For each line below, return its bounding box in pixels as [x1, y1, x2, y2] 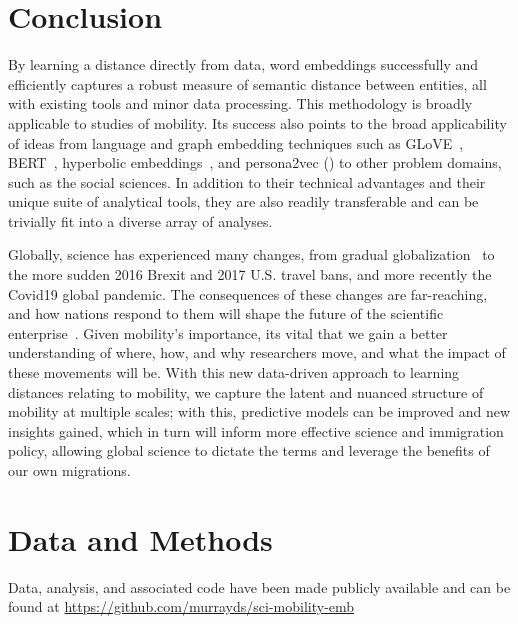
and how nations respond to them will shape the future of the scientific [8, 303, 444, 324]
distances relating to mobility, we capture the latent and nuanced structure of [8, 381, 484, 402]
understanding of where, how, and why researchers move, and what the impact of [8, 342, 506, 363]
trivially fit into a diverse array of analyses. [8, 210, 273, 231]
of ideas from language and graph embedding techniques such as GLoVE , [8, 132, 464, 153]
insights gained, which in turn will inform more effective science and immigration [8, 420, 504, 441]
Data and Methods [8, 518, 273, 559]
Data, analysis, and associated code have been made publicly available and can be [8, 576, 511, 597]
